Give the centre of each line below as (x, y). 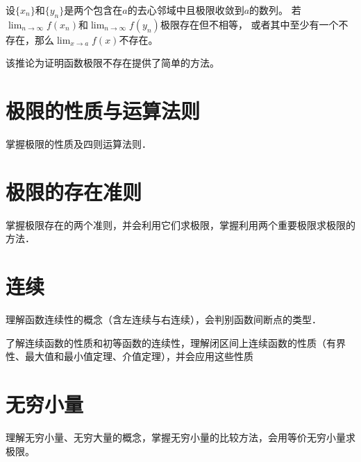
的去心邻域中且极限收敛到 (186, 10)
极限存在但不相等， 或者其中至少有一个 (249, 24)
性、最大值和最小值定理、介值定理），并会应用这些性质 (129, 356)
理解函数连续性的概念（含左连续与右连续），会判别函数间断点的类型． (163, 319)
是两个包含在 (93, 10)
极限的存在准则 (74, 191)
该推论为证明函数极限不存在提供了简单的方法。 (112, 63)
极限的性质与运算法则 (103, 111)
